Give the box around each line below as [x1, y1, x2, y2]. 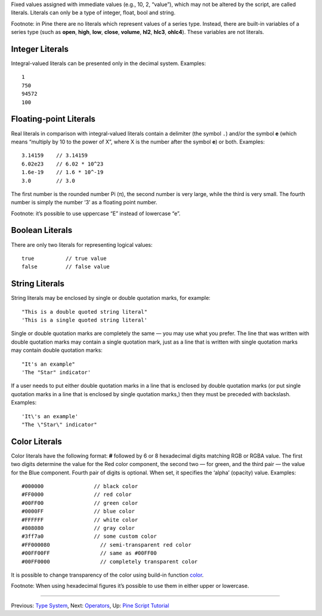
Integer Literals [11, 44, 69, 54]
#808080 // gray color [21, 525, 135, 531]
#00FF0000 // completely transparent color [21, 558, 198, 565]
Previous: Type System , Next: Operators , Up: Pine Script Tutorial [11, 602, 169, 609]
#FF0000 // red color [21, 491, 132, 498]
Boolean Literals [11, 225, 73, 235]
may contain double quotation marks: [11, 347, 103, 354]
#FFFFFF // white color [21, 516, 138, 523]
